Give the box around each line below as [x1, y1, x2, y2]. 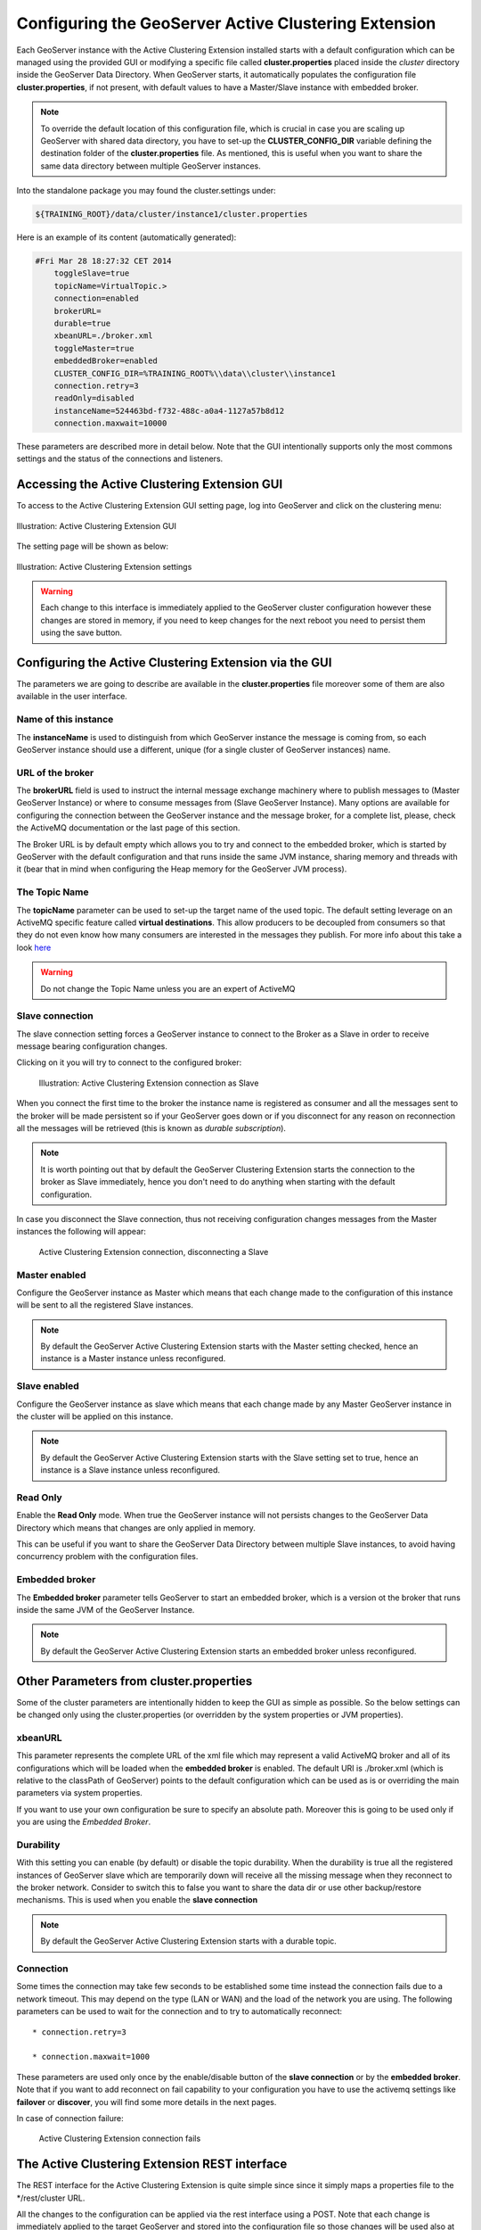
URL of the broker [16, 766, 94, 779]
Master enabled [16, 1268, 86, 1281]
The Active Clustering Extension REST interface [16, 2157, 288, 2172]
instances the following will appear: [16, 1226, 147, 1237]
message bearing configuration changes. [16, 1041, 168, 1052]
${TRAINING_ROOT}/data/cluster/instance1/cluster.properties [35, 210, 308, 219]
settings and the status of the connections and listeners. [16, 453, 224, 464]
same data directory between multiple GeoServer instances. [40, 161, 262, 171]
